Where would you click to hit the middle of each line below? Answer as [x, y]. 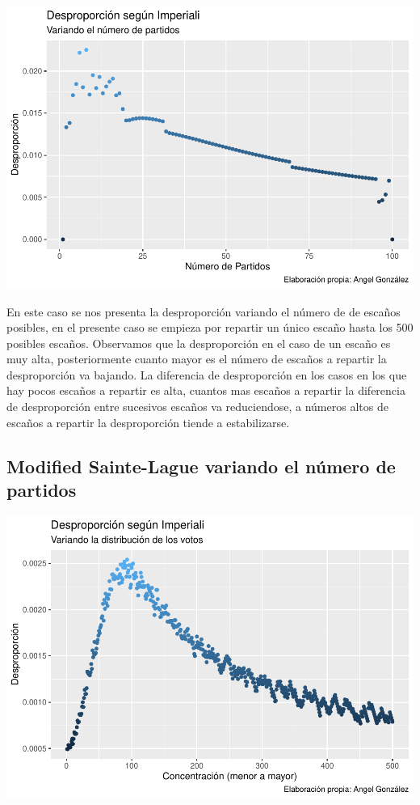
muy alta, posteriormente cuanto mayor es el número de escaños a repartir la [197, 359]
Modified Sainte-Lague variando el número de [201, 466]
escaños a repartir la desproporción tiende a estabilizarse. [148, 422]
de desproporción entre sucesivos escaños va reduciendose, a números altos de [197, 407]
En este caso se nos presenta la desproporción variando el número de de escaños [204, 311]
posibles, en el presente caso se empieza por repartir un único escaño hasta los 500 [210, 327]
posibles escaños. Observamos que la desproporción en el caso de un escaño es [199, 343]
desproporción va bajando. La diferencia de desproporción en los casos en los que [207, 374]
